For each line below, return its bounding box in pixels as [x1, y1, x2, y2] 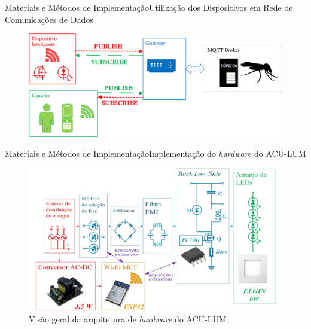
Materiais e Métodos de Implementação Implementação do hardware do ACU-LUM [5, 147, 306, 160]
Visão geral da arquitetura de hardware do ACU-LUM [29, 313, 227, 325]
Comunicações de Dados [5, 13, 93, 25]
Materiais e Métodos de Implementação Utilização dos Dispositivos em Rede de [5, 1, 293, 13]
